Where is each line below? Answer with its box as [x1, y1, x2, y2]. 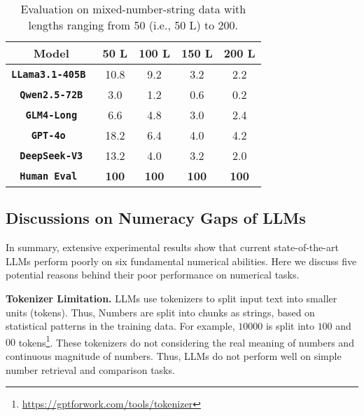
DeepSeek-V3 [20, 149, 83, 161]
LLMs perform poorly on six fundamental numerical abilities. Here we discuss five [6, 253, 357, 268]
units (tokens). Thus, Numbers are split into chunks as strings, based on [6, 304, 315, 319]
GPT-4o [31, 129, 66, 141]
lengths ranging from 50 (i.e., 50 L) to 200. [28, 17, 239, 33]
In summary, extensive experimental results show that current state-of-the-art [6, 240, 339, 255]
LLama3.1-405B [11, 68, 86, 80]
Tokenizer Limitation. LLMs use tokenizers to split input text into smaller [6, 290, 337, 305]
